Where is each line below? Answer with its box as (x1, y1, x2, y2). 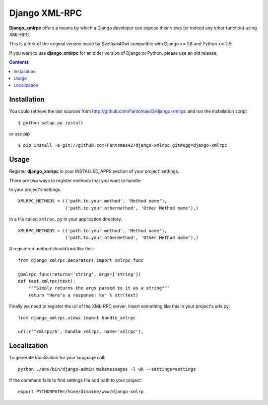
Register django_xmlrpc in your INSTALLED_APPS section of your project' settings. (9, 168, 180, 174)
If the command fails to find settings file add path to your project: (9, 377, 142, 383)
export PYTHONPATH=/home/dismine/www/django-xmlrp (18, 389, 144, 395)
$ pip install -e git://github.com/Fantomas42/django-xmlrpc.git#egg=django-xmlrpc (18, 142, 228, 148)
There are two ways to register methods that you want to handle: (9, 177, 141, 184)
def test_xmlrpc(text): (18, 278, 76, 284)
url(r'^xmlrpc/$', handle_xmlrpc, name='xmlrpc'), (18, 329, 144, 334)
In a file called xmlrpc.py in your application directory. (9, 216, 123, 222)
